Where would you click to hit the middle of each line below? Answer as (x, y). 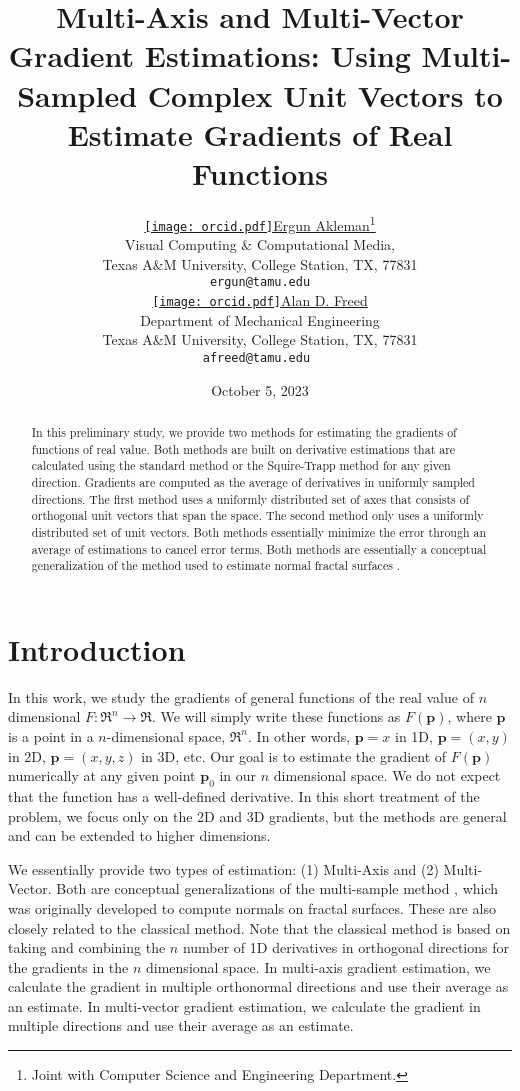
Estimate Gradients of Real (260, 133)
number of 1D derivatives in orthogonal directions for (345, 947)
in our (238, 775)
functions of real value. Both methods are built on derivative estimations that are (243, 448)
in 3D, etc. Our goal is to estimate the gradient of (294, 755)
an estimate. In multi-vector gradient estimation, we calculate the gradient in (244, 1005)
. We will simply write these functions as (276, 716)
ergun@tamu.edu (260, 282)
